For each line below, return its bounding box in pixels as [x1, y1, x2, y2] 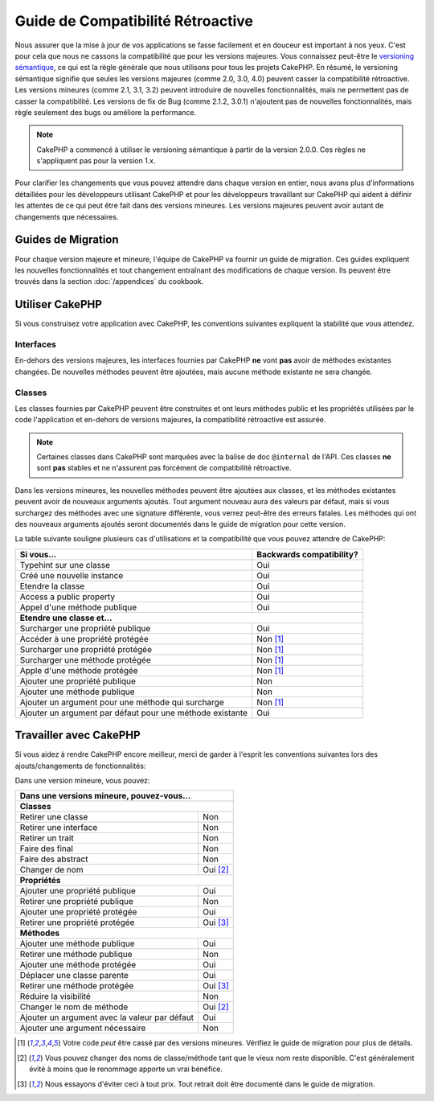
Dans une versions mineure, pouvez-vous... [19, 791, 191, 802]
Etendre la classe [19, 580, 85, 591]
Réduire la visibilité [19, 991, 92, 1002]
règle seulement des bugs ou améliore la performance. [14, 107, 197, 117]
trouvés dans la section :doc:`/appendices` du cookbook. [14, 277, 204, 286]
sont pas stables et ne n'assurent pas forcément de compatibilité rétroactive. [36, 463, 292, 473]
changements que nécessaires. [14, 212, 119, 221]
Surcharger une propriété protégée [19, 643, 153, 655]
